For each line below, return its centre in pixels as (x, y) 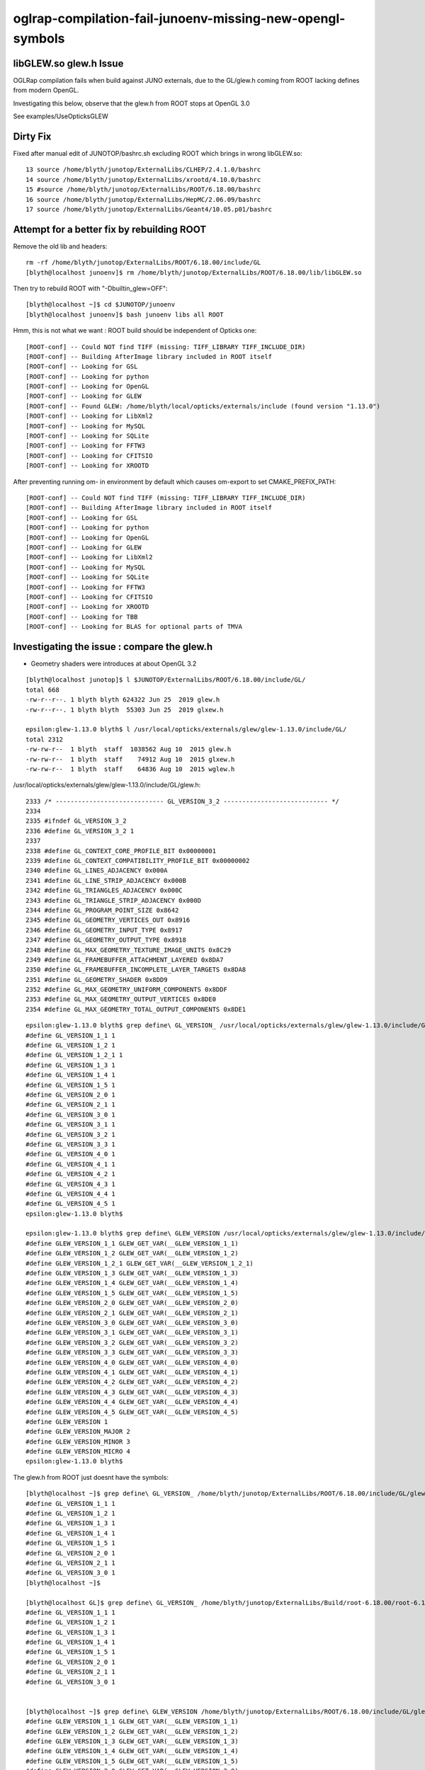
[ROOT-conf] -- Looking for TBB (82, 617)
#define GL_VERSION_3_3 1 (71, 1144)
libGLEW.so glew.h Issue (68, 63)
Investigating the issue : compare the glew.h (113, 647)
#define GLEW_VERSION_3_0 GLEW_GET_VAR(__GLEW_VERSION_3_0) (132, 1323)
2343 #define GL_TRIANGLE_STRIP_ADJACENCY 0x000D (114, 900)
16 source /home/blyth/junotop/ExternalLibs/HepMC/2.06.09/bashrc (143, 199)
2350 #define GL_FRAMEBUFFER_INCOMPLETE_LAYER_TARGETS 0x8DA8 (136, 970)
